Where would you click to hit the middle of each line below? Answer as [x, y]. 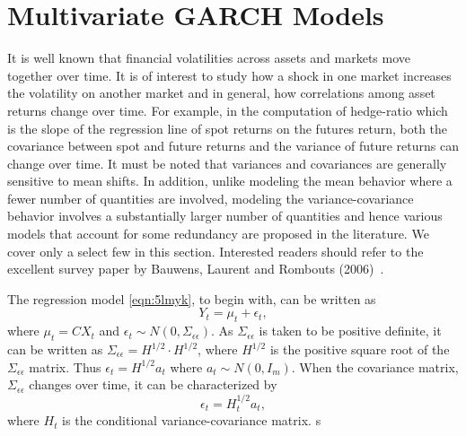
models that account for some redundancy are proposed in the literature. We [218, 234]
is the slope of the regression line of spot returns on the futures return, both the [228, 128]
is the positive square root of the [360, 349]
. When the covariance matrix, [375, 366]
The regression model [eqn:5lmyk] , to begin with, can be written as [192, 298]
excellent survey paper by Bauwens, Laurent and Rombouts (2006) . [196, 269]
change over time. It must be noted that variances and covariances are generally [227, 163]
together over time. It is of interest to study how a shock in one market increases [229, 75]
